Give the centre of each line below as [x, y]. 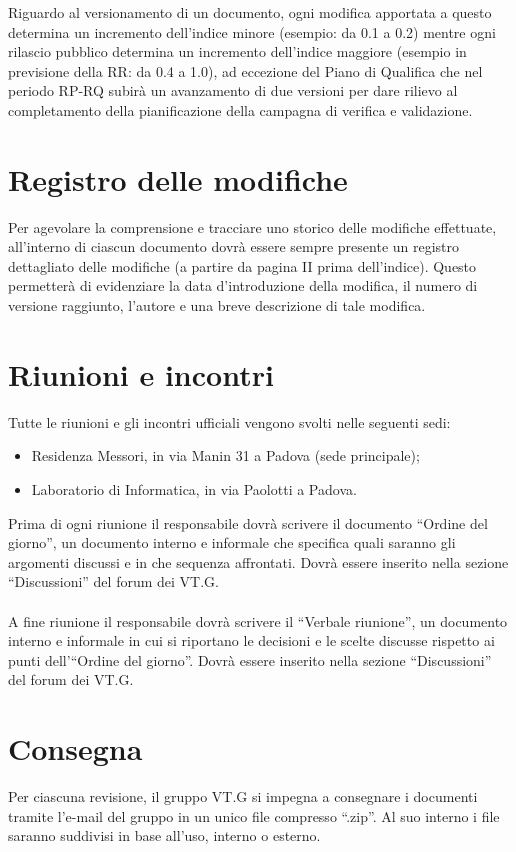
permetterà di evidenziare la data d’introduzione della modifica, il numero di [243, 285]
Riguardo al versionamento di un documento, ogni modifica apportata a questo [250, 12]
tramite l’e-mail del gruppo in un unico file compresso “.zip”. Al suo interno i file [254, 815]
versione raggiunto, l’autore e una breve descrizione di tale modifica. [217, 305]
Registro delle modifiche [178, 178]
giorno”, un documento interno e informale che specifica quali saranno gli [232, 542]
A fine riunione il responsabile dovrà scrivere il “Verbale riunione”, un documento [258, 620]
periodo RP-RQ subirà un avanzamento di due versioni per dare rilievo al [233, 90]
